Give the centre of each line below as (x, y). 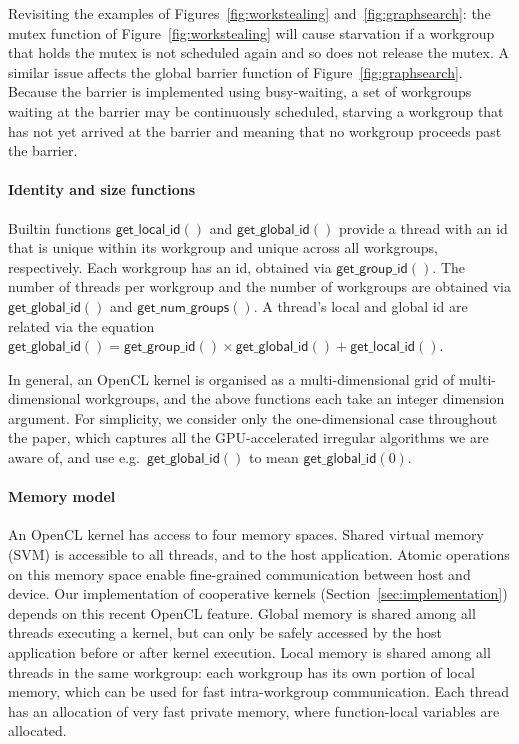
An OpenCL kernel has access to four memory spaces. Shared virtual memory (246, 534)
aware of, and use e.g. (74, 457)
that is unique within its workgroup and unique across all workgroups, (223, 247)
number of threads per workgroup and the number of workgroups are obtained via (260, 286)
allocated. (37, 730)
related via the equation (81, 325)
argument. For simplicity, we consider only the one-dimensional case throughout (253, 417)
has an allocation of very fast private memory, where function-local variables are (254, 710)
